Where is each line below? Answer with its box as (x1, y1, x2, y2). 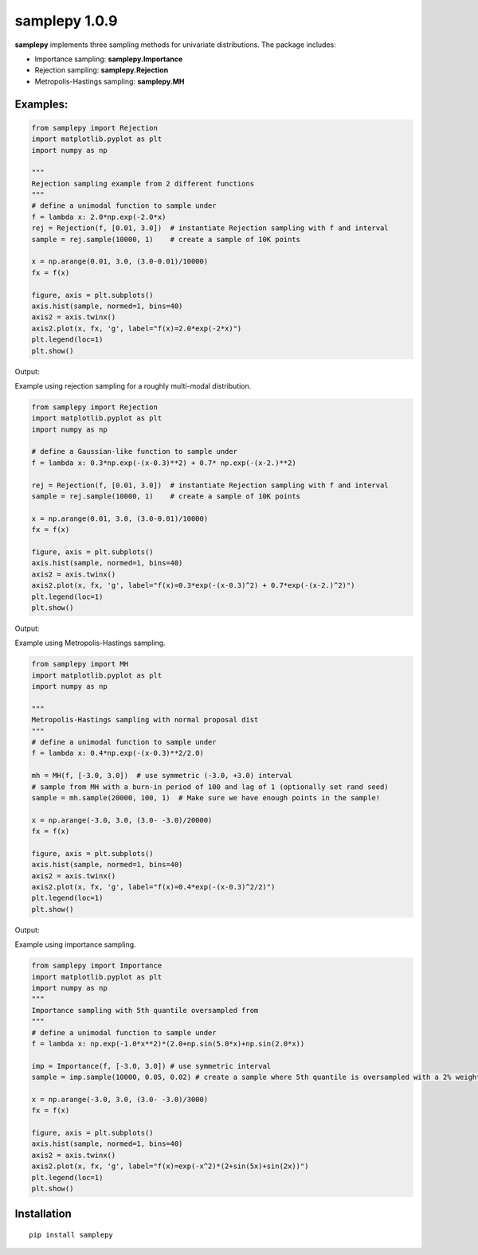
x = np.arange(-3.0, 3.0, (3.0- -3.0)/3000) (31, 1095, 209, 1104)
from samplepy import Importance (31, 961, 163, 971)
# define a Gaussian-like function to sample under (31, 447, 238, 456)
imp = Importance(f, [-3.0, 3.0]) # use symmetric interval (31, 1061, 272, 1070)
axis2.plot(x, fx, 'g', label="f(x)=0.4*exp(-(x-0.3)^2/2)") (31, 882, 276, 892)
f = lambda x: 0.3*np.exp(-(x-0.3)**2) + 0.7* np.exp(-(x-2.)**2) (31, 458, 296, 467)
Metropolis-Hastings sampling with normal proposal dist (31, 715, 259, 725)
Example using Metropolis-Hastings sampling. (14, 638, 167, 648)
